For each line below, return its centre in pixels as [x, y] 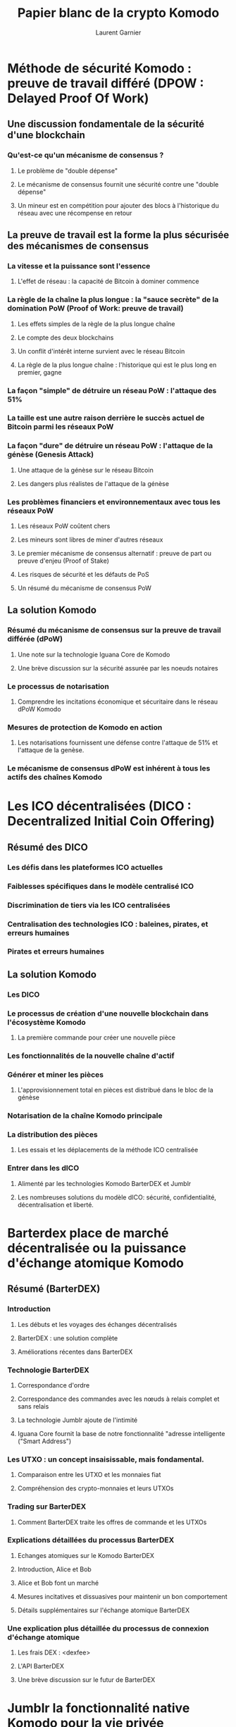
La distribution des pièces [52, 1135]
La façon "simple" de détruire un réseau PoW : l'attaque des [112, 390]
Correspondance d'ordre [54, 1385]
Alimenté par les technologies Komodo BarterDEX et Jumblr [104, 1183]
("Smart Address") [44, 1441]
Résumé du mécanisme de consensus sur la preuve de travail [114, 630]
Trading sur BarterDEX [47, 1507]
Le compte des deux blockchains [66, 337]
